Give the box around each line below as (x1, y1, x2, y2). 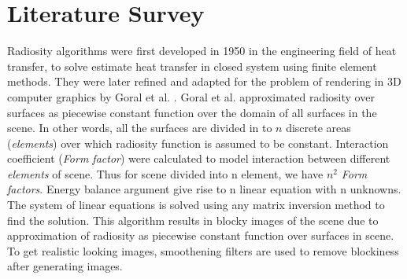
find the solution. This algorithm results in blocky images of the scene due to (7, 211, 379, 228)
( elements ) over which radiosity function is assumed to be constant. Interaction (7, 134, 389, 151)
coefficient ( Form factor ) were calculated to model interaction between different (7, 150, 390, 167)
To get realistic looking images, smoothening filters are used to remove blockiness (7, 242, 399, 259)
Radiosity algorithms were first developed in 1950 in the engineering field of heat (7, 42, 397, 59)
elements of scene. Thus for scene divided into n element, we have (7, 165, 324, 182)
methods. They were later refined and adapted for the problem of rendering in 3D (7, 73, 401, 90)
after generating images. (7, 258, 123, 274)
